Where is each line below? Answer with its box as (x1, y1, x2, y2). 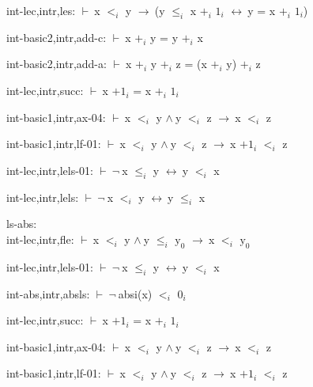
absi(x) (118, 285, 153, 302)
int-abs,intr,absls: (6, 285, 90, 302)
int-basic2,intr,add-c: (6, 28, 107, 45)
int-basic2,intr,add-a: (6, 55, 107, 72)
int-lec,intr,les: (6, 2, 76, 18)
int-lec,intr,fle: (6, 230, 74, 247)
